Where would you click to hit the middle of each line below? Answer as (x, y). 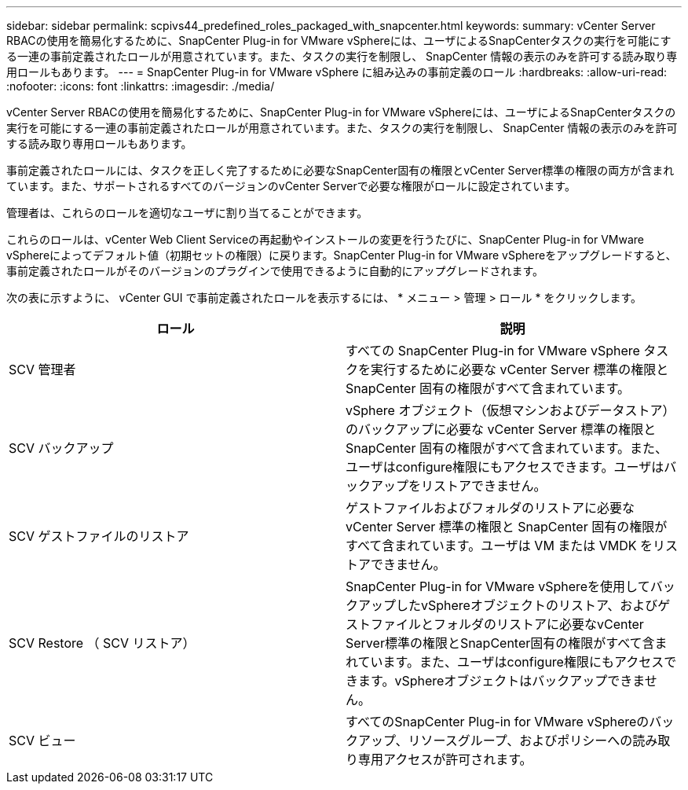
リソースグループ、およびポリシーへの (520, 740)
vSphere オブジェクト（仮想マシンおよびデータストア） (511, 410)
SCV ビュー (42, 740)
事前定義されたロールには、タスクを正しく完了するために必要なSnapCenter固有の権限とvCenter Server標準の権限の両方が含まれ (340, 170)
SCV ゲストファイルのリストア (99, 536)
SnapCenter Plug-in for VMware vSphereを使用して (498, 586)
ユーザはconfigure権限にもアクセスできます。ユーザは (505, 467)
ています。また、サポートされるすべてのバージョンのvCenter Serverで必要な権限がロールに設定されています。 (291, 186)
